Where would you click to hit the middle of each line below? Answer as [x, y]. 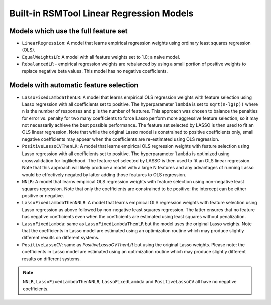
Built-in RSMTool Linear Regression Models [101, 13]
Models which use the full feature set [69, 31]
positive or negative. [43, 195]
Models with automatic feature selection [74, 85]
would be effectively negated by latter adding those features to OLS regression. [104, 174]
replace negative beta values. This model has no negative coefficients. [95, 71]
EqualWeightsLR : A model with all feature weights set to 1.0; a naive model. [101, 57]
